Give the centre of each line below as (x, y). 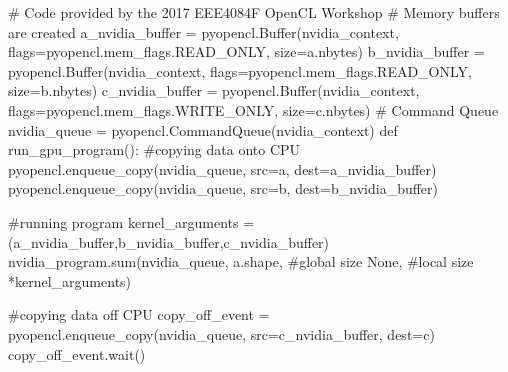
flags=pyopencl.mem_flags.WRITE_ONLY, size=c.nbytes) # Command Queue (253, 109)
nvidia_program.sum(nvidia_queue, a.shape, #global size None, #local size (241, 261)
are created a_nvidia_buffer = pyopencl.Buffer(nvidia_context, (203, 31)
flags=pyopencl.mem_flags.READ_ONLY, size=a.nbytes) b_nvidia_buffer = (246, 51)
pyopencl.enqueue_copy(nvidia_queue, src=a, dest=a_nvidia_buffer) (222, 168)
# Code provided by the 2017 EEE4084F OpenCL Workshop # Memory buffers (254, 12)
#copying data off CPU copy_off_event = (139, 314)
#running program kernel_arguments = (131, 221)
